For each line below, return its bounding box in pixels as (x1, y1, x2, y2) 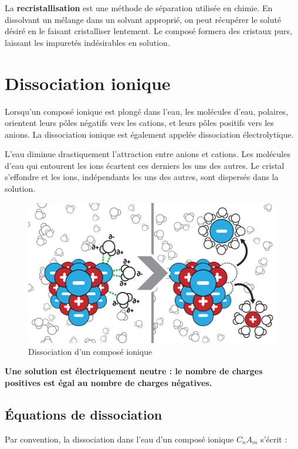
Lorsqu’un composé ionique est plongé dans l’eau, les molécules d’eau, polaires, (5, 105, 289, 117)
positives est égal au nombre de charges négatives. (5, 376, 212, 388)
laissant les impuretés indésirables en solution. (5, 36, 170, 48)
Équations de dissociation (5, 405, 162, 423)
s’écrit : (260, 433, 287, 445)
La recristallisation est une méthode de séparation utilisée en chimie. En (5, 2, 273, 14)
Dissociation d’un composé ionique (28, 345, 153, 357)
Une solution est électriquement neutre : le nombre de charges (5, 365, 263, 377)
